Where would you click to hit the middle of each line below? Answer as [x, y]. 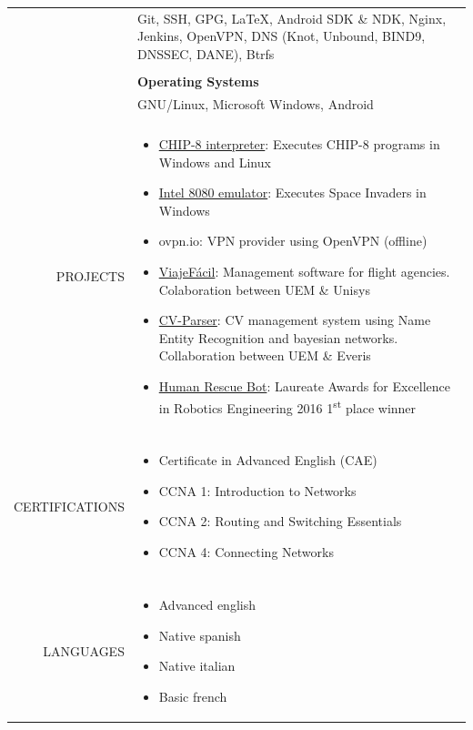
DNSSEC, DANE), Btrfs [206, 53]
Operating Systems [198, 81]
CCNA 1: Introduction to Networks [257, 490]
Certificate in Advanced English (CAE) [268, 460]
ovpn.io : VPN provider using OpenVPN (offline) [293, 241]
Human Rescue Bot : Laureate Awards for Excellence [305, 385]
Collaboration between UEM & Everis [265, 355]
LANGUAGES [84, 650]
